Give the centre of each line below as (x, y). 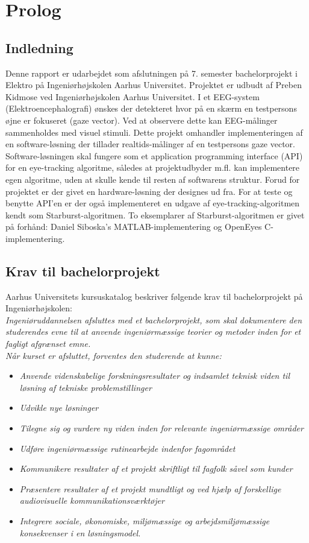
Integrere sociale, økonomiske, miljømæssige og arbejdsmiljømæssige (145, 521)
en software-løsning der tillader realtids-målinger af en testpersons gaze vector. (150, 144)
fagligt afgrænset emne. (48, 344)
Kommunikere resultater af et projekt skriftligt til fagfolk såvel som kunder (156, 468)
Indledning (39, 47)
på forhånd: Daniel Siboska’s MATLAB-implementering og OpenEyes (134, 227)
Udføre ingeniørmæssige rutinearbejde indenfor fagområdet (127, 448)
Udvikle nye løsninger (59, 408)
